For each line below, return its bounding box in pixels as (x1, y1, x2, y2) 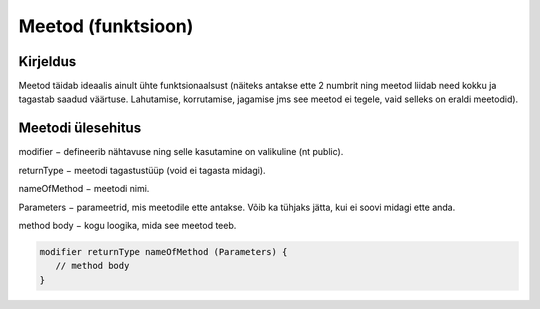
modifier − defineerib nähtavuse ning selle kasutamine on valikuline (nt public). (18, 146, 344, 158)
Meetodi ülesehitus (18, 120, 142, 137)
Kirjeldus (18, 53, 77, 70)
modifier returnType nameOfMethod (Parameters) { (39, 246, 288, 257)
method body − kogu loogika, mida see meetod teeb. (18, 219, 237, 231)
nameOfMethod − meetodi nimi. (18, 183, 150, 195)
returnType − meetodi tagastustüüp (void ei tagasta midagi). (18, 164, 266, 176)
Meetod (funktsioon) (18, 15, 194, 37)
